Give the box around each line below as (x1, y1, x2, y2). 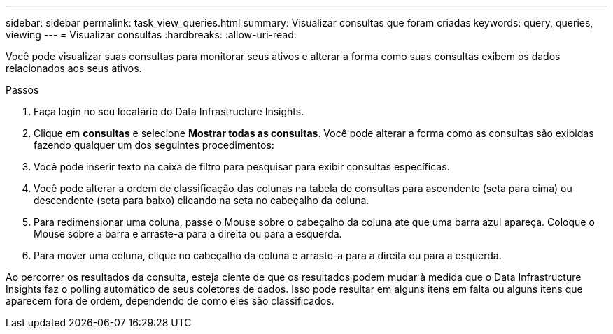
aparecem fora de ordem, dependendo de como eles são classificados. (6, 295, 334, 307)
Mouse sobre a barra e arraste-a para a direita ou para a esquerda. (34, 228, 342, 240)
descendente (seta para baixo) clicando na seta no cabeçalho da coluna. (34, 194, 369, 206)
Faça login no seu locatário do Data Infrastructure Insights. (34, 106, 304, 117)
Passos (6, 84, 39, 96)
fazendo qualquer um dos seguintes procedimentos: (34, 139, 274, 151)
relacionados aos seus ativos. (6, 62, 142, 74)
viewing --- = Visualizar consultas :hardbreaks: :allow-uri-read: (6, 29, 297, 41)
